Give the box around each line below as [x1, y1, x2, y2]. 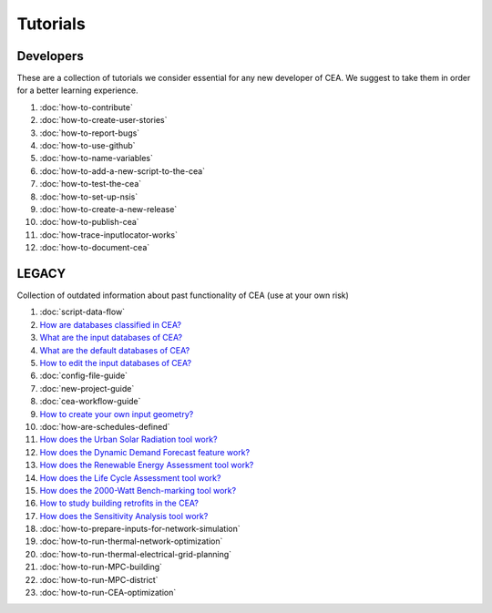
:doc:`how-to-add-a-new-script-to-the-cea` [39, 165, 205, 177]
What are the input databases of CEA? [39, 332, 182, 343]
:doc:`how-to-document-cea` [39, 242, 150, 253]
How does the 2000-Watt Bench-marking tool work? [39, 485, 237, 496]
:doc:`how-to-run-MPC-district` [39, 574, 159, 585]
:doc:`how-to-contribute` [39, 101, 134, 113]
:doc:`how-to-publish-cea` [39, 217, 140, 228]
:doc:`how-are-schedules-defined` [39, 421, 170, 432]
